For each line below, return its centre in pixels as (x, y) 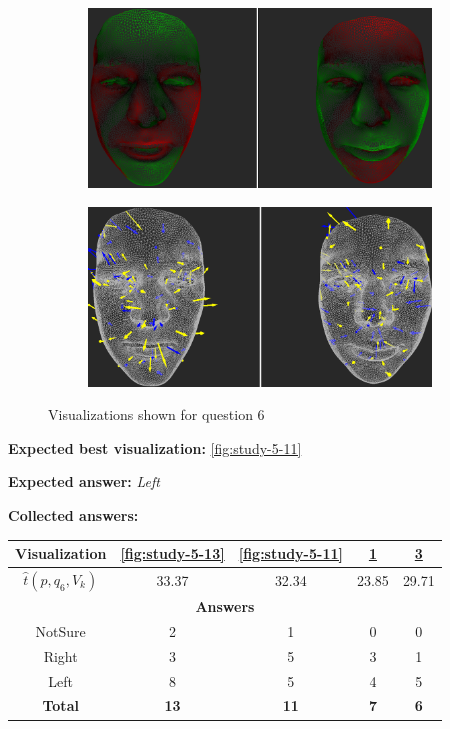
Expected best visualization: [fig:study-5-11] (155, 447)
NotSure (60, 630)
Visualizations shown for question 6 (156, 414)
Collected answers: (73, 514)
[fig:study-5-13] (172, 553)
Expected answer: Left (84, 481)
